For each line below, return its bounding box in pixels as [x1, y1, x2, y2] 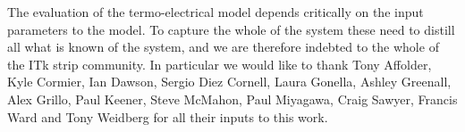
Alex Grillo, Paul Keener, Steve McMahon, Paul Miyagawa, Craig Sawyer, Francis [7, 89, 458, 108]
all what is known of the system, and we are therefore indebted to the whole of [7, 37, 439, 56]
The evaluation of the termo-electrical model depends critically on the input [7, 3, 424, 21]
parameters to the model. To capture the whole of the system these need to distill [7, 20, 455, 38]
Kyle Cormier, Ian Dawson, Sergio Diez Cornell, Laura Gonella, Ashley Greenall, [7, 72, 452, 91]
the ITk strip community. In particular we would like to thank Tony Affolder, [7, 54, 432, 73]
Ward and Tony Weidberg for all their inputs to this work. [7, 107, 328, 126]
